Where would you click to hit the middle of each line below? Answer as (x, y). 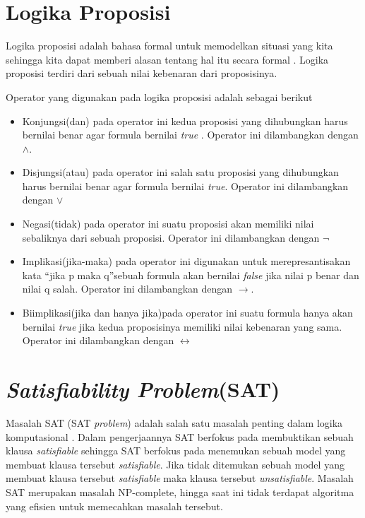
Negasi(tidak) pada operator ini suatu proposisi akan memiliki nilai (168, 224)
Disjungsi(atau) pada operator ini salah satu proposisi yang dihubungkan (180, 172)
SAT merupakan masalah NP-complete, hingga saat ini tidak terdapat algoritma (180, 491)
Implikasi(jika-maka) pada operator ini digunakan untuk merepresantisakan (186, 261)
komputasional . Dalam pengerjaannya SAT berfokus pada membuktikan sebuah (180, 436)
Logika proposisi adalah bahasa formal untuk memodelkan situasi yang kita (169, 46)
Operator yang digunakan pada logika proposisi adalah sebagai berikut (159, 96)
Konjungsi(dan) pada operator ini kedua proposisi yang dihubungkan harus (185, 120)
